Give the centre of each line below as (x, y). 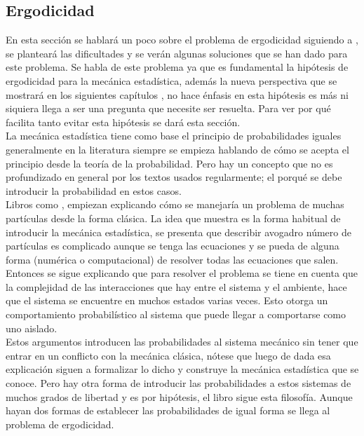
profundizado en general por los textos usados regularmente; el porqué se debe (174, 177)
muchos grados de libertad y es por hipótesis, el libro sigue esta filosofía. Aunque (179, 396)
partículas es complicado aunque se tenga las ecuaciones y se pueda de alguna (173, 246)
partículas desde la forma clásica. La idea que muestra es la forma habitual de (173, 218)
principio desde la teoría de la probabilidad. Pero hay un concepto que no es (169, 163)
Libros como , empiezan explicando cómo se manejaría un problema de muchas (175, 204)
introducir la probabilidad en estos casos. (94, 190)
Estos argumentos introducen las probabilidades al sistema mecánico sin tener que (182, 342)
